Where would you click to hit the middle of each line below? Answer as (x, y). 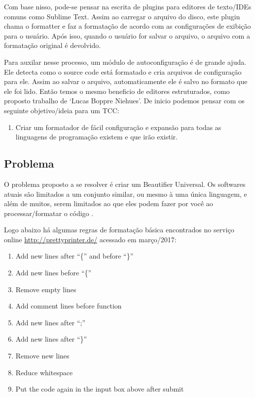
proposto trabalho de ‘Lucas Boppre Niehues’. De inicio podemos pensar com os (124, 101)
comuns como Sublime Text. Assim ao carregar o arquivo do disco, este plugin (122, 16)
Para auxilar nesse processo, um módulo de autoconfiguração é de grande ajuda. (125, 62)
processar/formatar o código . (49, 213)
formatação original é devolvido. (53, 45)
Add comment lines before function (69, 306)
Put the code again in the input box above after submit (100, 389)
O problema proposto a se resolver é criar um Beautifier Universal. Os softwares (125, 184)
